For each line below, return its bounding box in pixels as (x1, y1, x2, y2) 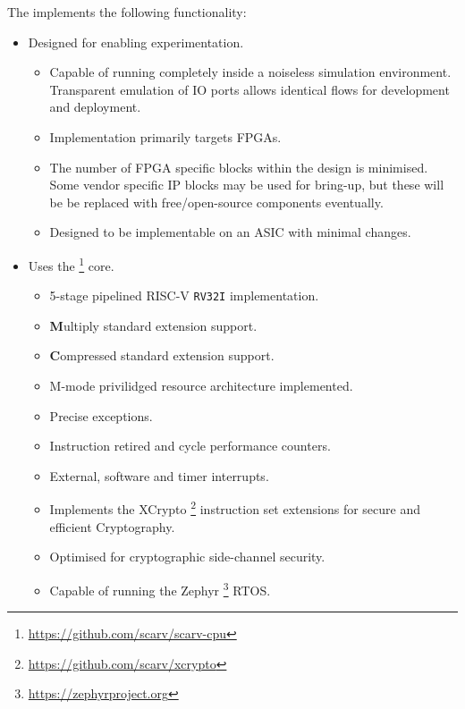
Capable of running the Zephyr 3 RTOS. (49, 578, 271, 599)
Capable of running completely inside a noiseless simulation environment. (49, 63, 452, 81)
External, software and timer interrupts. (49, 466, 269, 485)
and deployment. (49, 97, 141, 116)
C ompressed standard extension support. (49, 346, 275, 365)
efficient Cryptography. (49, 517, 175, 536)
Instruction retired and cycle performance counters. (49, 436, 331, 455)
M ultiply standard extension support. (49, 316, 258, 334)
